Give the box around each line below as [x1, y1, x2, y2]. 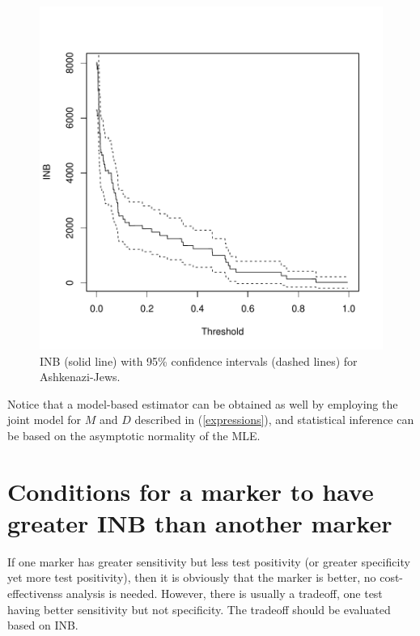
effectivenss [7, 585, 63, 602]
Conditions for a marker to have [7, 474, 374, 507]
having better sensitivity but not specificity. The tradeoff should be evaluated [7, 600, 391, 617]
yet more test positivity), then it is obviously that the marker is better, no [7, 569, 376, 586]
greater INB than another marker [7, 506, 392, 539]
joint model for [7, 411, 82, 428]
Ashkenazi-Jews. [40, 368, 121, 385]
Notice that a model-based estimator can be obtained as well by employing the [7, 395, 398, 412]
